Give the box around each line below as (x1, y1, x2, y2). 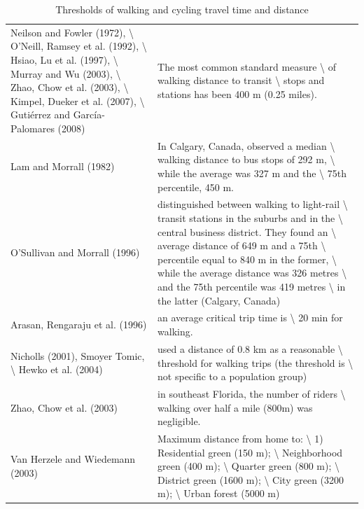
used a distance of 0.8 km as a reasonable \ (157, 341, 343, 356)
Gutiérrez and (10, 107, 70, 122)
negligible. (157, 414, 201, 428)
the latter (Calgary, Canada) (157, 293, 281, 307)
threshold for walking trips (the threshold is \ (157, 355, 353, 370)
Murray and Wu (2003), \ (10, 66, 121, 81)
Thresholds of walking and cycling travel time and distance (55, 2, 309, 16)
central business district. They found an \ (157, 224, 337, 239)
